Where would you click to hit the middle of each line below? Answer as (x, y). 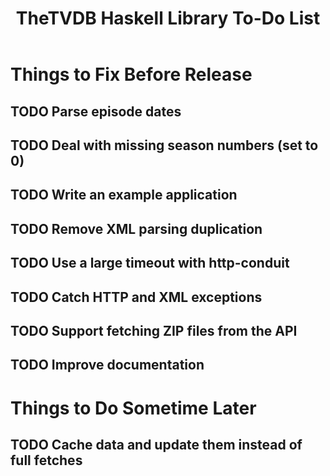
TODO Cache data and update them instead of (156, 444)
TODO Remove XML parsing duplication (136, 228)
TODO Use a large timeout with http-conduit (150, 263)
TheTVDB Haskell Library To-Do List (168, 18)
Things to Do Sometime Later (133, 408)
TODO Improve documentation (107, 365)
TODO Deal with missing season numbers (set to (164, 145)
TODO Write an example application (124, 195)
